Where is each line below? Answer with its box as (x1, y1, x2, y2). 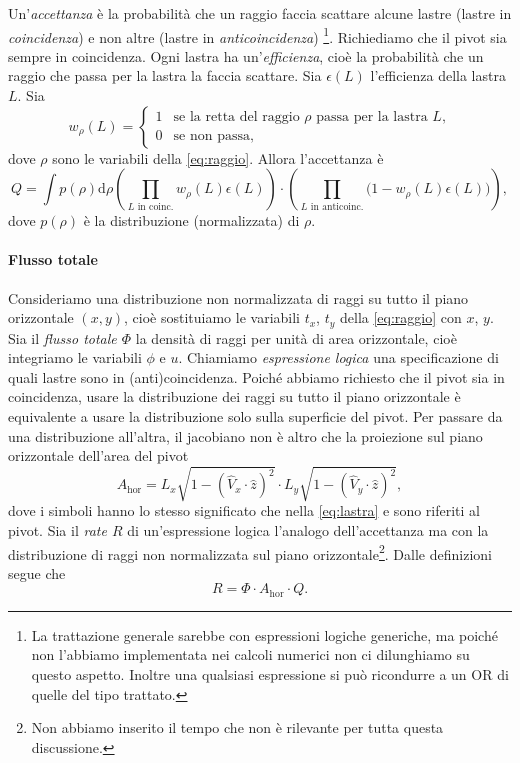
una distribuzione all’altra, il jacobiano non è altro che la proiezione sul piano (8, 425, 483, 446)
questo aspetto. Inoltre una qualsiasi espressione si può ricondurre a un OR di (31, 664, 509, 685)
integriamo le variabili (8, 347, 142, 368)
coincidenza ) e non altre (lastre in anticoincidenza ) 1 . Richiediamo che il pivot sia (8, 23, 507, 47)
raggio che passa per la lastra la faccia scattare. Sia (8, 65, 322, 86)
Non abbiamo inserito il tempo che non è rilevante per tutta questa (31, 717, 444, 738)
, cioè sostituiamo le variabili (124, 307, 300, 328)
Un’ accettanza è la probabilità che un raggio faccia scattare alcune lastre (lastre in (8, 3, 512, 23)
